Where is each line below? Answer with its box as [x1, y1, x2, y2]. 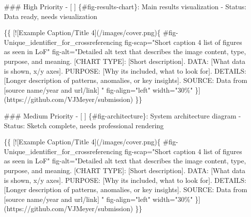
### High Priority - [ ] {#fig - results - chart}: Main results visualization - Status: [4, 1, 247, 11]
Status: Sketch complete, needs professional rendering [4, 120, 164, 130]
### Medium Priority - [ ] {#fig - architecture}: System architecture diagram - [4, 110, 241, 120]
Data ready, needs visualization [4, 11, 97, 21]
